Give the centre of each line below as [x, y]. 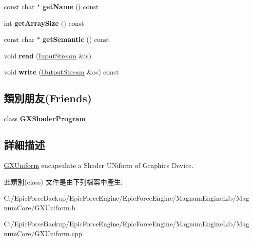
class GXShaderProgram [45, 119]
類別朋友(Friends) [48, 98]
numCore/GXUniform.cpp [43, 233]
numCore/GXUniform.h [40, 207]
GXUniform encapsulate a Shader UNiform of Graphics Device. [99, 165]
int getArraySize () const [44, 23]
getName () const [71, 6]
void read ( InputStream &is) [48, 55]
